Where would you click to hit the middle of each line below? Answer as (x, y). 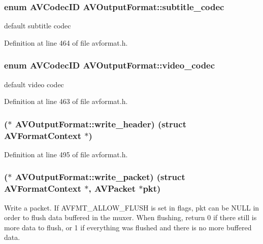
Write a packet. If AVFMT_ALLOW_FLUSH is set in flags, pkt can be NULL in (132, 207)
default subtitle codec (38, 26)
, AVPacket (112, 188)
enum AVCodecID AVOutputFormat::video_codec (110, 65)
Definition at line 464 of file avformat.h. (66, 42)
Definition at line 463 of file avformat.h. (66, 101)
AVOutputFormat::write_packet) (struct (100, 177)
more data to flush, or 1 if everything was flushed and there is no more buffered (128, 227)
